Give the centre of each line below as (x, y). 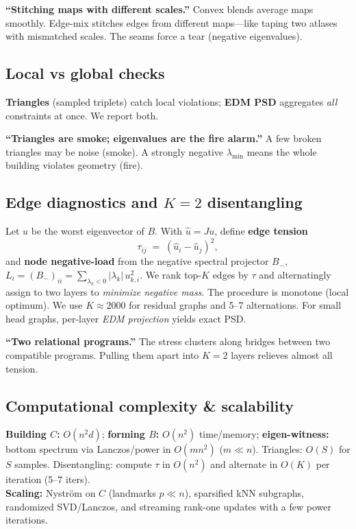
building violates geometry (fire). (74, 165)
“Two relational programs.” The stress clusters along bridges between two (168, 341)
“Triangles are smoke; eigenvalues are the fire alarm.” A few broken (164, 138)
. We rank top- (171, 274)
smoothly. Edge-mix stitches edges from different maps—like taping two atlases (171, 22)
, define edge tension (261, 231)
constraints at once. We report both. (82, 115)
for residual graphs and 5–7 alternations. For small (235, 305)
